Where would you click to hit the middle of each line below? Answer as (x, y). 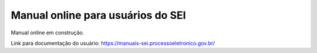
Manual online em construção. (48, 33)
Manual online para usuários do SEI (98, 15)
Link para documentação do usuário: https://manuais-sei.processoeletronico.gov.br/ (113, 43)
